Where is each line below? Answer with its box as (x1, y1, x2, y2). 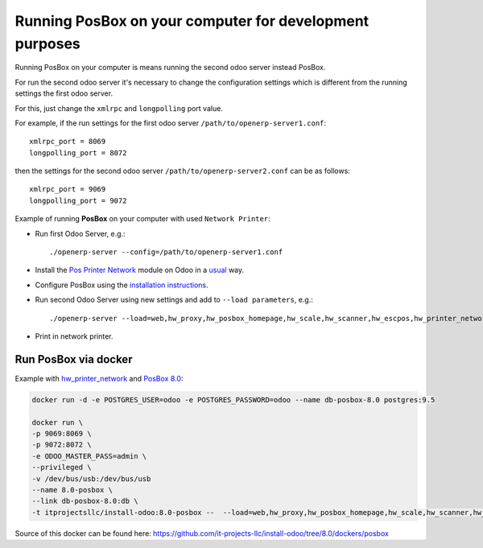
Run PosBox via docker (14, 352, 133, 366)
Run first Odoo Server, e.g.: (35, 229, 126, 238)
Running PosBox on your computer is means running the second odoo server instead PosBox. (14, 63, 326, 72)
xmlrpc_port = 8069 (29, 137, 106, 146)
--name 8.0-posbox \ (31, 485, 113, 494)
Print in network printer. (35, 331, 114, 341)
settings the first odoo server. (14, 89, 113, 98)
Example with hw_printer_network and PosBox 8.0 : (14, 373, 184, 383)
